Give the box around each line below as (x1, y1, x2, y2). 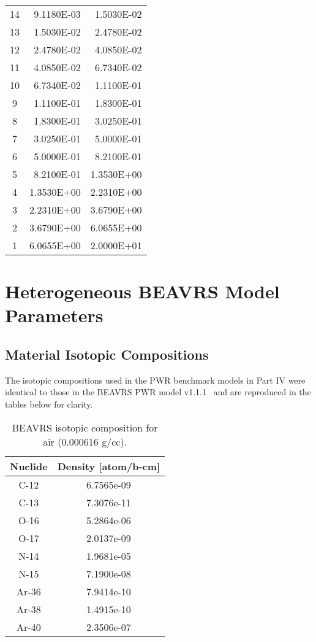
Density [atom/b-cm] (57, 458, 160, 473)
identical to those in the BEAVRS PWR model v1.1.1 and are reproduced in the (5, 385, 311, 398)
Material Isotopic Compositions (5, 344, 209, 363)
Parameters (5, 303, 103, 328)
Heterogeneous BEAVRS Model (5, 279, 280, 304)
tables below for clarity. (5, 397, 93, 410)
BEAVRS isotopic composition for (12, 420, 158, 435)
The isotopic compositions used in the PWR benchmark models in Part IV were (5, 373, 306, 386)
